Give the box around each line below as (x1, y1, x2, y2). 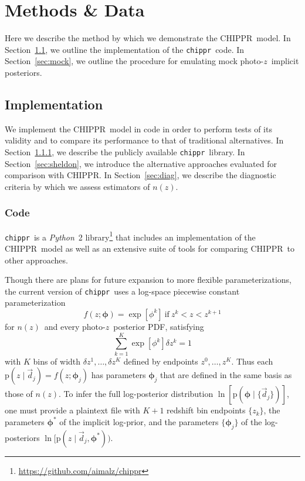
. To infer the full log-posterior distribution (58, 388, 213, 400)
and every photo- (44, 320, 106, 332)
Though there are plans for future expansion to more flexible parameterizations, (5, 273, 292, 286)
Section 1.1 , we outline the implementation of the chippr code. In (5, 43, 245, 55)
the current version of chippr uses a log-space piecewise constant (5, 285, 240, 297)
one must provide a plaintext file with (5, 404, 140, 416)
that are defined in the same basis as (160, 369, 292, 381)
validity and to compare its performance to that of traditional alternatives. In (5, 134, 284, 146)
